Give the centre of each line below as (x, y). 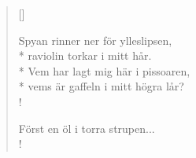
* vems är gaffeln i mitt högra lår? (101, 86)
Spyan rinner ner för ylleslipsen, (95, 40)
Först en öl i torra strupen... (87, 128)
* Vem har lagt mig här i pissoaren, (104, 70)
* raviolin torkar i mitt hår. (85, 55)
